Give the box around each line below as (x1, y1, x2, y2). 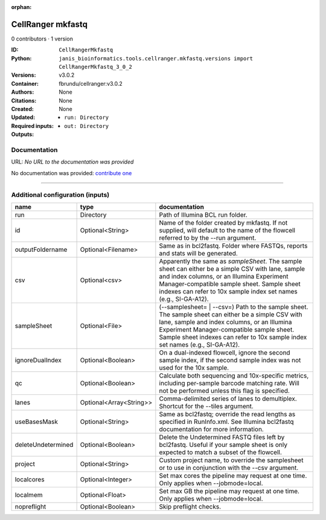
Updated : (11, 114, 36, 121)
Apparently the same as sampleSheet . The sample (159, 257, 302, 265)
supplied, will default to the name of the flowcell (159, 226, 296, 234)
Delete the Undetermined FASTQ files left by (159, 432, 285, 441)
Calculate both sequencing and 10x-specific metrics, (159, 371, 309, 380)
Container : (11, 80, 39, 87)
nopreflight (14, 502, 46, 510)
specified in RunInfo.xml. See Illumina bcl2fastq (159, 417, 294, 426)
